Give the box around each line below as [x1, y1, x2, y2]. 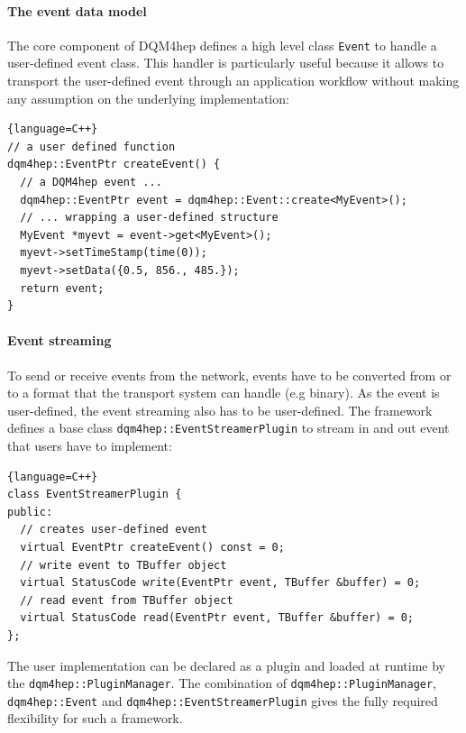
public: [7, 505, 53, 518]
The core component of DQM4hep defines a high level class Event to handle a [7, 35, 437, 54]
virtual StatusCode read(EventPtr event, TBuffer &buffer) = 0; [20, 611, 415, 625]
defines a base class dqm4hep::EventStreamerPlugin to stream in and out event [7, 418, 450, 437]
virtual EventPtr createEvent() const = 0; [20, 540, 285, 554]
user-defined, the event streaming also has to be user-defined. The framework [7, 400, 433, 419]
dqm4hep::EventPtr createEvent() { [7, 158, 221, 171]
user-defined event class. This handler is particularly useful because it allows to [7, 53, 444, 72]
